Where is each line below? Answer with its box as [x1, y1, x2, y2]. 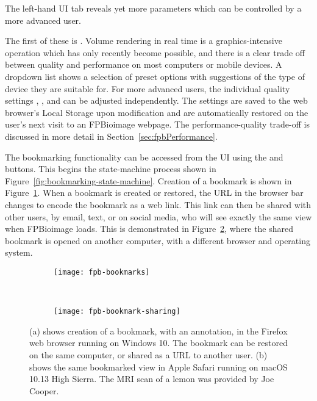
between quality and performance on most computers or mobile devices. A [5, 58, 282, 71]
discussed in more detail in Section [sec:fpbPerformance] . [5, 129, 218, 142]
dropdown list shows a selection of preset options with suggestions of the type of [5, 70, 305, 82]
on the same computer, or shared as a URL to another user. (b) [29, 348, 268, 361]
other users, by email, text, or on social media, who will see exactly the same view [5, 210, 312, 223]
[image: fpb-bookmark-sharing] [54, 307, 180, 316]
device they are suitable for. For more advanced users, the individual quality [5, 82, 290, 95]
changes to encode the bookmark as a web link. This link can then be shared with [5, 198, 312, 211]
